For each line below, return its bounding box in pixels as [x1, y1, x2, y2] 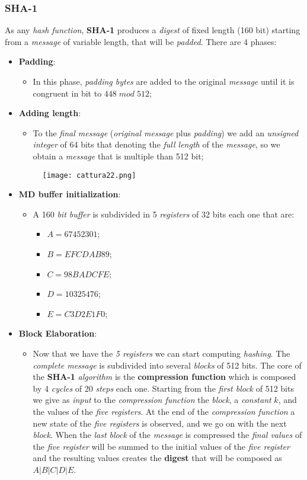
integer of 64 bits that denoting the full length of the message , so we [33, 138, 280, 151]
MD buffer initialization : [18, 188, 121, 200]
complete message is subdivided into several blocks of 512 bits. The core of [33, 359, 302, 371]
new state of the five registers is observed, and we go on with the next [33, 417, 287, 429]
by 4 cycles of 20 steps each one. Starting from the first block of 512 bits [33, 382, 294, 394]
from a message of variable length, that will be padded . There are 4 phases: [5, 35, 277, 47]
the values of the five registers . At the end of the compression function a [33, 405, 295, 417]
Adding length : [18, 107, 81, 119]
